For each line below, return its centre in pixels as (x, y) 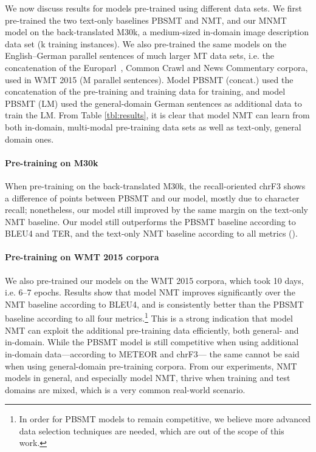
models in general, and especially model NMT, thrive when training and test (148, 378)
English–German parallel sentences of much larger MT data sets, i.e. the (139, 56)
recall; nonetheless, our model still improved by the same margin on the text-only (156, 210)
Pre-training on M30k (52, 162)
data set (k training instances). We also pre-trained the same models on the (146, 43)
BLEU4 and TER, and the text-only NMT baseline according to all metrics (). (151, 233)
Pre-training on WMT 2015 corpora (82, 257)
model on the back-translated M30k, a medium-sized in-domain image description (157, 32)
